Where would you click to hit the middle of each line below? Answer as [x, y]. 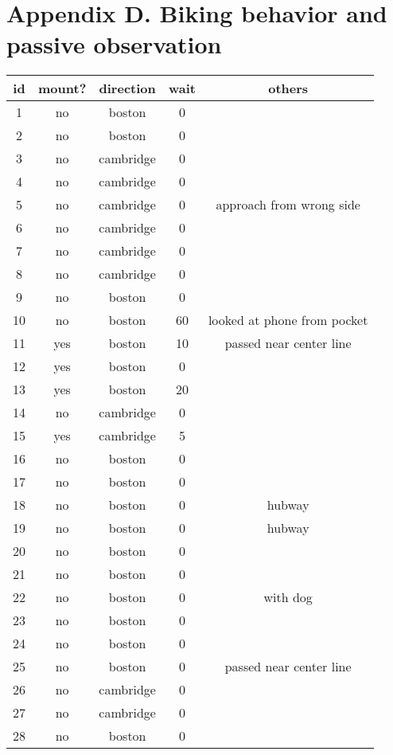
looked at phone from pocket [288, 320]
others [288, 88]
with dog [288, 597]
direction [127, 88]
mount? [62, 88]
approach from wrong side [288, 205]
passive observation [114, 44]
